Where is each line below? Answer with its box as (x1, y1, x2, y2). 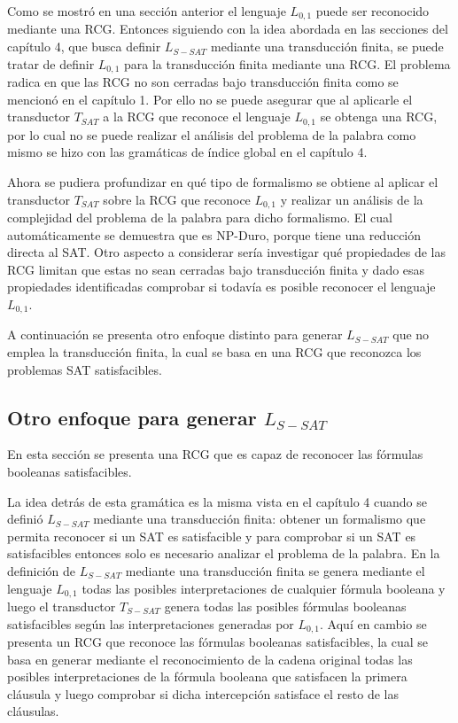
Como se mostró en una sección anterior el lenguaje (7, 2, 286, 19)
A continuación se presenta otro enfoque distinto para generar (7, 325, 343, 344)
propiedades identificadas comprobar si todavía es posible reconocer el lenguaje (7, 277, 436, 296)
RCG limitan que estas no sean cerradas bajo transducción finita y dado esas (7, 260, 425, 278)
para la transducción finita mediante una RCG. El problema (124, 54, 451, 73)
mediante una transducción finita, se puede (211, 37, 444, 56)
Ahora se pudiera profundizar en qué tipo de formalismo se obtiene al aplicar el (7, 172, 439, 190)
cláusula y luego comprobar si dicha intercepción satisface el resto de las (7, 684, 399, 703)
